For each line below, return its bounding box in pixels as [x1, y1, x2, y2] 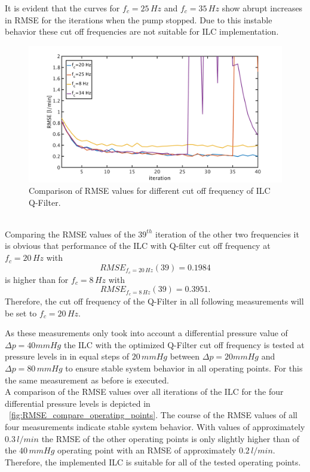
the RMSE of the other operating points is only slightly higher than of [41, 432, 299, 444]
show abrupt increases [222, 2, 303, 14]
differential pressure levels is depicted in [5, 397, 151, 409]
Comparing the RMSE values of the [5, 227, 136, 240]
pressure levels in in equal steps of [5, 350, 130, 363]
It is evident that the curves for [5, 2, 120, 14]
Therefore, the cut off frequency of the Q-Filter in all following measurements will [5, 294, 304, 307]
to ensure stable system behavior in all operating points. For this [65, 361, 303, 374]
